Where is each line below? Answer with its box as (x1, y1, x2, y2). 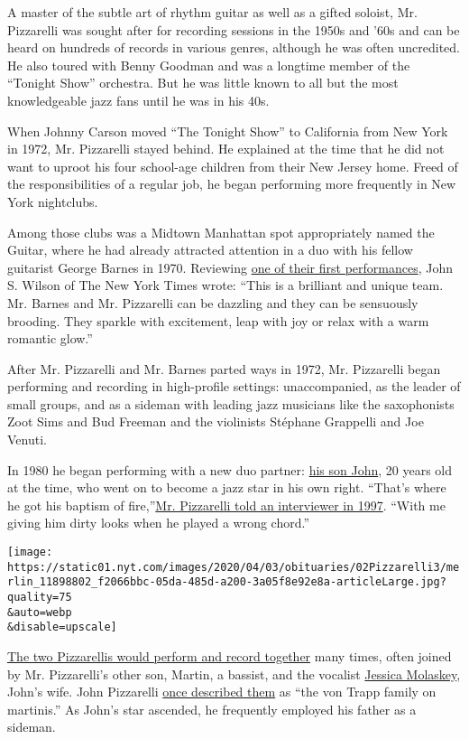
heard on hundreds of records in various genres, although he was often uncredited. (7, 38, 460, 57)
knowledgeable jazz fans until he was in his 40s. (7, 90, 270, 109)
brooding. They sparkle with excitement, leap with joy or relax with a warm (7, 311, 429, 330)
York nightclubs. (7, 192, 98, 210)
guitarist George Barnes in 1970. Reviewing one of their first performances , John (7, 257, 454, 276)
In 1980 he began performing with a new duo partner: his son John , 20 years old (7, 460, 453, 479)
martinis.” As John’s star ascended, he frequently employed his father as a (7, 699, 417, 718)
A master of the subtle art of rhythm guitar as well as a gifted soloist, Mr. (7, 3, 418, 21)
